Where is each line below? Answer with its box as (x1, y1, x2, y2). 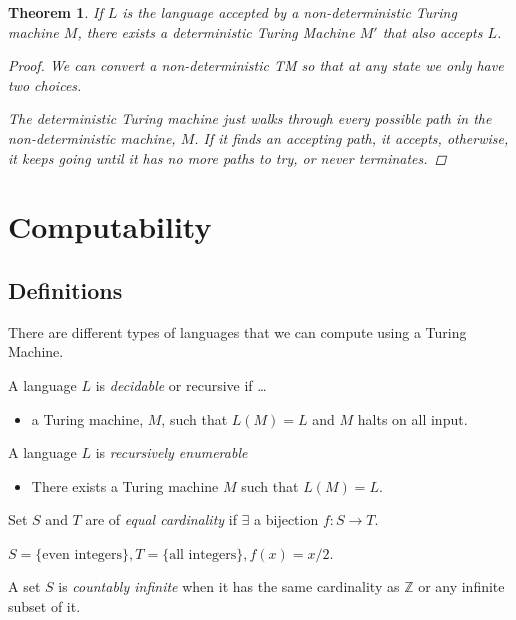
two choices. (8, 74, 82, 95)
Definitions (8, 274, 123, 305)
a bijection (254, 509, 319, 530)
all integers (169, 547, 237, 562)
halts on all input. (357, 408, 468, 429)
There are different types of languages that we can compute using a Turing (8, 321, 467, 342)
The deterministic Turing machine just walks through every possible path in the (8, 108, 492, 129)
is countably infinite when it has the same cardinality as (58, 576, 400, 597)
